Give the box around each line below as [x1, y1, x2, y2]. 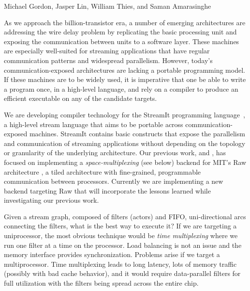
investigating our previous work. [4, 195, 99, 205]
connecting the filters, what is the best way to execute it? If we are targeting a [4, 221, 237, 231]
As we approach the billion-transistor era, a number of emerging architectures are [4, 17, 246, 27]
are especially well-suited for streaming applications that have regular [4, 46, 210, 56]
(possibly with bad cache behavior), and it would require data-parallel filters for [4, 268, 241, 278]
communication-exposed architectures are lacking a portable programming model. [4, 65, 245, 75]
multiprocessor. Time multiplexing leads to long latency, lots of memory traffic [4, 259, 237, 269]
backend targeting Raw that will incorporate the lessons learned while [4, 185, 211, 195]
